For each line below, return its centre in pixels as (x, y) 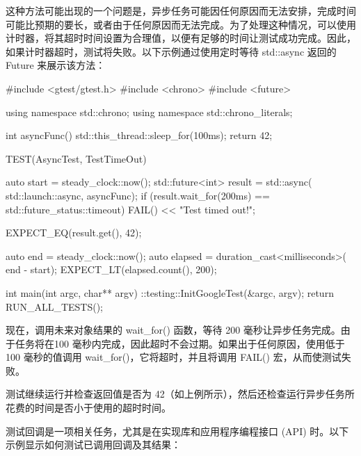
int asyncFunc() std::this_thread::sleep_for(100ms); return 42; (139, 135)
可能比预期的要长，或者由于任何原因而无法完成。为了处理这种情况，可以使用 (181, 24)
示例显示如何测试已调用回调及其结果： (93, 445)
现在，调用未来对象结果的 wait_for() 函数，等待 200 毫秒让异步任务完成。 (173, 330)
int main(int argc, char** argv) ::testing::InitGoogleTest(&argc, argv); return (170, 292)
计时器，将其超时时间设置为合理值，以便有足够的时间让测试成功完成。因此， (181, 38)
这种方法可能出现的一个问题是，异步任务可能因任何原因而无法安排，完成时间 (181, 10)
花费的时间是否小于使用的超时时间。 (88, 408)
